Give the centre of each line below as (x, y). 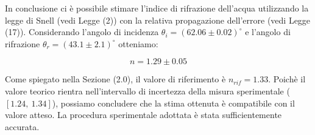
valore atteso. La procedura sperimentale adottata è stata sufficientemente (143, 115)
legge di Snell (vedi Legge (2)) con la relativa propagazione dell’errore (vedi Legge (158, 20)
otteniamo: (138, 43)
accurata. (22, 126)
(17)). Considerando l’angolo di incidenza (82, 32)
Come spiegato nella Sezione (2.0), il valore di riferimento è (115, 79)
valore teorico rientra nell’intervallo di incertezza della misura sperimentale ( (147, 91)
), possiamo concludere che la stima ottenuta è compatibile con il (173, 103)
